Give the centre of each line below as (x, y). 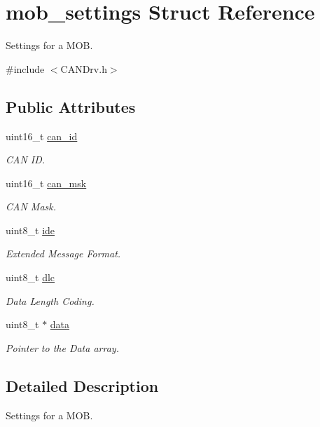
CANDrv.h (84, 68)
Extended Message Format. (63, 253)
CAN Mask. (31, 206)
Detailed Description (82, 385)
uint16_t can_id (42, 136)
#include (25, 68)
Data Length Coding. (50, 300)
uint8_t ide (30, 230)
